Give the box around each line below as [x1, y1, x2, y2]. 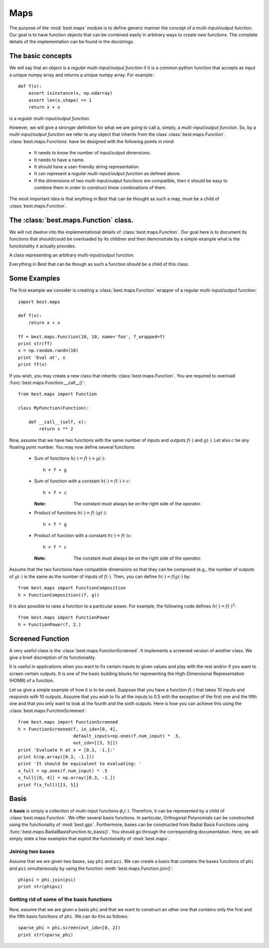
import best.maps [18, 299, 60, 305]
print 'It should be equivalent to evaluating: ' [18, 761, 142, 767]
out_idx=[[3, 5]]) [73, 740, 118, 746]
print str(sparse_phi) [18, 932, 74, 938]
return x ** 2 [39, 426, 74, 432]
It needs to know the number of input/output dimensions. [34, 150, 151, 156]
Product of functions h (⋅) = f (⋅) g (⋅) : [34, 510, 107, 516]
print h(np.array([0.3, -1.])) [18, 754, 95, 760]
